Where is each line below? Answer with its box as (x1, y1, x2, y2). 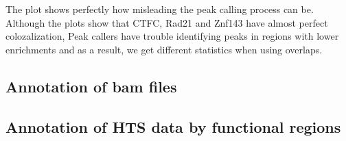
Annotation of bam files (5, 75, 177, 97)
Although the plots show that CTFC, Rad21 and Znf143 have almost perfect (5, 15, 328, 29)
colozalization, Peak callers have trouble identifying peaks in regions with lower (5, 29, 339, 43)
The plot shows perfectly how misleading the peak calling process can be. (5, 2, 314, 16)
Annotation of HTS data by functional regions (5, 116, 341, 137)
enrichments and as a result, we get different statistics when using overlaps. (5, 42, 323, 56)
